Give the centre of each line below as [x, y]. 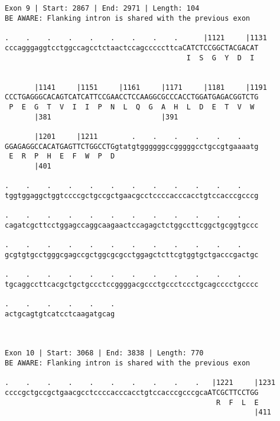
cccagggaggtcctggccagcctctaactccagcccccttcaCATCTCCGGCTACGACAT [132, 48]
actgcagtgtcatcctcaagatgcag [60, 314]
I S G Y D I [220, 58]
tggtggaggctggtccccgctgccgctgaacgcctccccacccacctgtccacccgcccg [132, 195]
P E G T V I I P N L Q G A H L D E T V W [132, 107]
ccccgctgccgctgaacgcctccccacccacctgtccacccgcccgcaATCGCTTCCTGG [132, 392]
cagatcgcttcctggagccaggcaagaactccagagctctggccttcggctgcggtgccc [132, 225]
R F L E [237, 402]
